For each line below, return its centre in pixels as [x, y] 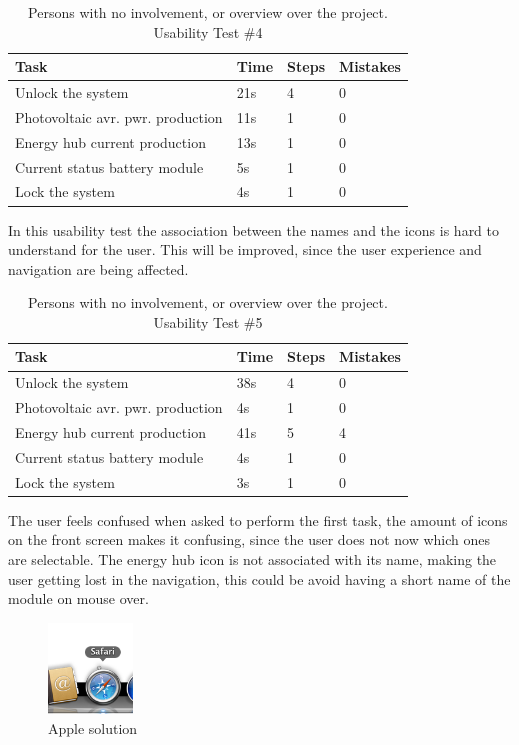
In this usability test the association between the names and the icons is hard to [254, 229]
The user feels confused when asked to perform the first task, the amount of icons [258, 519]
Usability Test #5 [208, 321]
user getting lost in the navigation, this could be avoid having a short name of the [259, 578]
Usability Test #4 [208, 31]
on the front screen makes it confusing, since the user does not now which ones [249, 539]
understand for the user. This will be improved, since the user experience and [245, 249]
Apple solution [93, 727]
